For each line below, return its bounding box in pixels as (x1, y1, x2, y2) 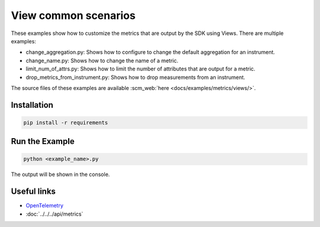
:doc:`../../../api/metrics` (25, 210, 84, 218)
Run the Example (11, 136, 75, 146)
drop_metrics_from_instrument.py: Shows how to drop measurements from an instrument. (25, 73, 245, 81)
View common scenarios (11, 9, 136, 22)
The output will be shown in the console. (11, 171, 110, 178)
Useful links (11, 187, 56, 197)
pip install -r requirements (23, 119, 108, 126)
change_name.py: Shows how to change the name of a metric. (25, 57, 179, 64)
